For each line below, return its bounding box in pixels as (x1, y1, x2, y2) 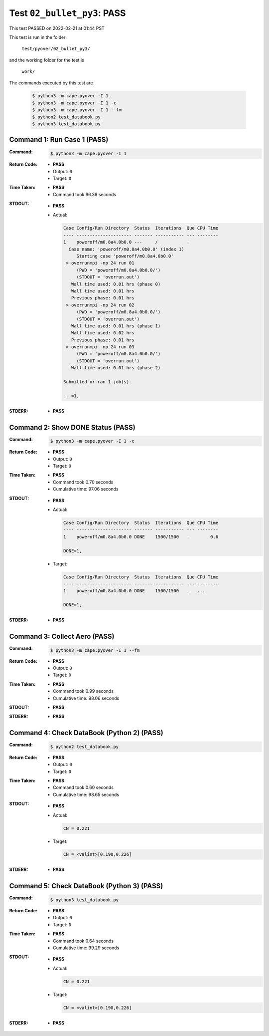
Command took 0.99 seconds (53, 688, 114, 694)
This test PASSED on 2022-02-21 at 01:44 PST (9, 25, 105, 31)
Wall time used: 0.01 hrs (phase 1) (71, 323, 161, 329)
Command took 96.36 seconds (53, 191, 117, 197)
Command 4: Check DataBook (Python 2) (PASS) (9, 729, 164, 737)
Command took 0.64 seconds (53, 938, 114, 944)
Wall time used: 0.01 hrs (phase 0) (71, 281, 161, 287)
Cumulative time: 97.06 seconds (53, 486, 119, 492)
